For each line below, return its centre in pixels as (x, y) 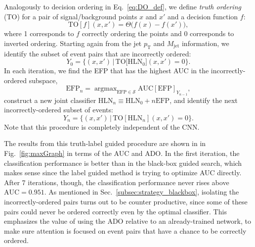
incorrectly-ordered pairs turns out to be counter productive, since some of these (126, 201)
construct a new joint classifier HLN (59, 100)
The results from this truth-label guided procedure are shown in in (105, 143)
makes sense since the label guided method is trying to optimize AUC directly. (123, 173)
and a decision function (203, 16)
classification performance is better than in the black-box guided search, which (123, 163)
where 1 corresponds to (39, 33)
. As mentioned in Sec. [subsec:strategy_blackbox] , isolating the (142, 192)
